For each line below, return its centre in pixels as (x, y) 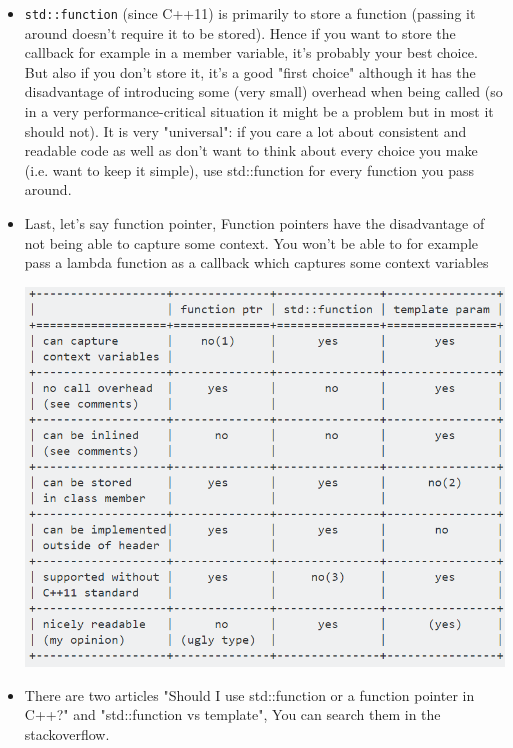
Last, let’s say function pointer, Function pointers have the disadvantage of (254, 223)
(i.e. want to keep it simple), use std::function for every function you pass (249, 169)
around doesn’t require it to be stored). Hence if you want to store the (240, 32)
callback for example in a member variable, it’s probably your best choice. (251, 52)
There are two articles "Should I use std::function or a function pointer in (249, 694)
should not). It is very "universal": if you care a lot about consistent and (245, 130)
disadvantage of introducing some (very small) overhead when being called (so (263, 91)
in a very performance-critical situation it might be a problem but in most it (259, 111)
